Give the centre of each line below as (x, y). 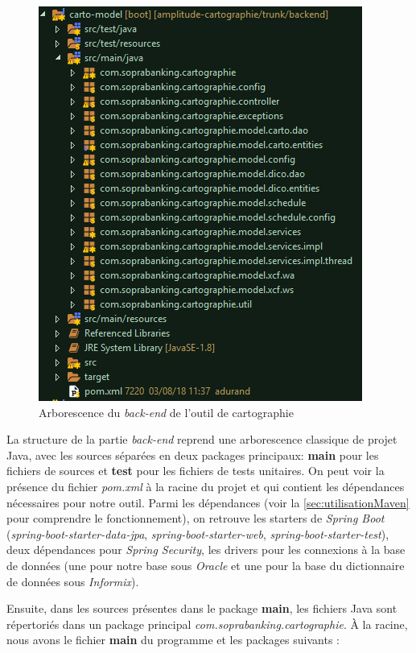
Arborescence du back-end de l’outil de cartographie (166, 412)
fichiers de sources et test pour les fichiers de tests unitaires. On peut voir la (196, 471)
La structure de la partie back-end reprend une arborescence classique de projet (202, 439)
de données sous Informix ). (73, 581)
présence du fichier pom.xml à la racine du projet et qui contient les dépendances (206, 486)
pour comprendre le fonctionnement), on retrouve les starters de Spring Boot (196, 518)
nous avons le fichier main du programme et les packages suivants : (173, 640)
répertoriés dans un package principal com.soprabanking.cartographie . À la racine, (207, 624)
